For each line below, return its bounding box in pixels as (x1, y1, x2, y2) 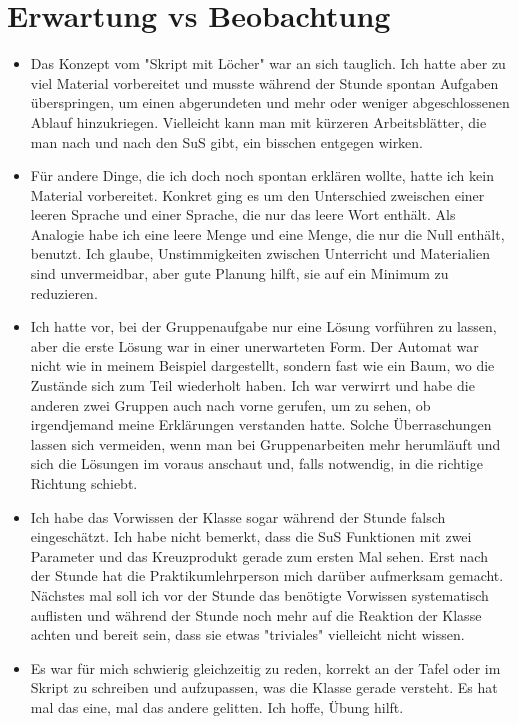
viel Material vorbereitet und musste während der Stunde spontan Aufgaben (30, 72, 499, 93)
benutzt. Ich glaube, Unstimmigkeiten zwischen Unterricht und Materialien (30, 243, 490, 264)
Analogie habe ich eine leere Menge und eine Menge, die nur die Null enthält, (30, 223, 505, 244)
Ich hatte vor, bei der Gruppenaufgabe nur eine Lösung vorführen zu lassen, (30, 316, 497, 337)
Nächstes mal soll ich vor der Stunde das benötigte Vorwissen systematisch (30, 584, 489, 605)
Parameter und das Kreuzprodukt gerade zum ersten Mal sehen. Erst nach (30, 545, 488, 566)
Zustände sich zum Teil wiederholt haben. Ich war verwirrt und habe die (30, 375, 475, 396)
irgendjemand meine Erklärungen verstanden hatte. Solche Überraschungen (30, 414, 492, 435)
